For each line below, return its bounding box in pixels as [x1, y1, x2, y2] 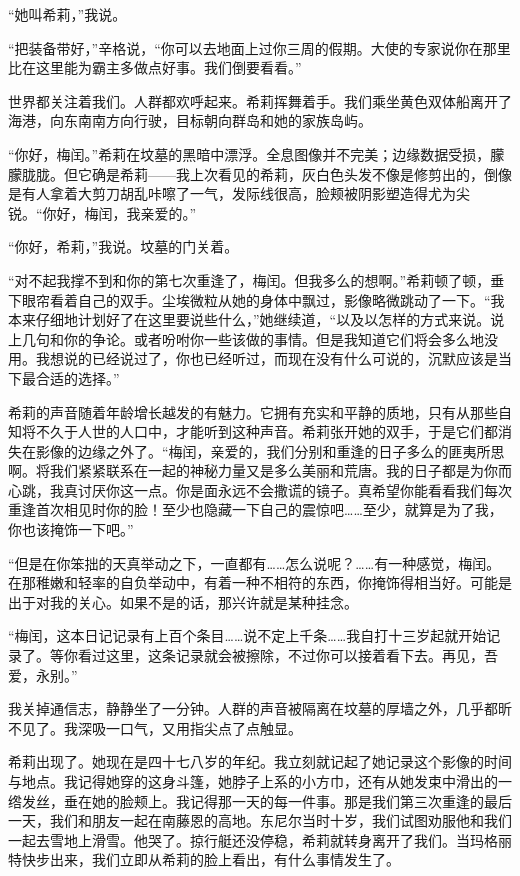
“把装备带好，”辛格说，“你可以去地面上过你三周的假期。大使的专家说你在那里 [8, 37, 511, 58]
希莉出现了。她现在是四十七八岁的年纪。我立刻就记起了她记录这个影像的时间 [8, 751, 512, 772]
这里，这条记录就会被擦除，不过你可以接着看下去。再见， [105, 645, 484, 666]
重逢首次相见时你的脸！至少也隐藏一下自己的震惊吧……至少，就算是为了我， [8, 499, 503, 520]
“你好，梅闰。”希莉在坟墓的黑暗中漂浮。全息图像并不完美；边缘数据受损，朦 [8, 143, 505, 164]
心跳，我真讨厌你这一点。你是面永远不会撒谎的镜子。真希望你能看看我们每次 [8, 479, 512, 500]
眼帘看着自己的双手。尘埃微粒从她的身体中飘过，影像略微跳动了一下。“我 [21, 289, 505, 310]
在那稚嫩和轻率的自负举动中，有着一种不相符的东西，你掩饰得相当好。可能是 [8, 572, 512, 593]
